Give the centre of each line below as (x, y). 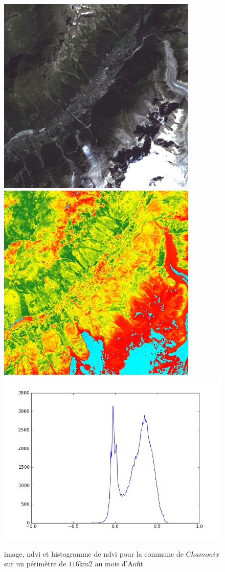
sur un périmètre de (35, 564)
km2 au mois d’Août (111, 564)
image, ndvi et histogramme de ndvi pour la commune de (94, 553)
